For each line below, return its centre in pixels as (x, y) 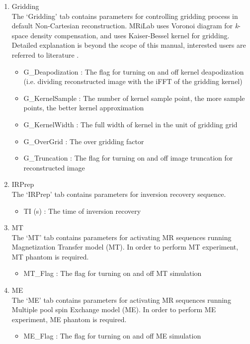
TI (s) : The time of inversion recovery (82, 211)
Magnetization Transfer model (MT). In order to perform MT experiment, (125, 247)
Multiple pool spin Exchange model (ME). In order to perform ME (114, 309)
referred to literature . (45, 54)
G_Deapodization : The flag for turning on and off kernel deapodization (134, 71)
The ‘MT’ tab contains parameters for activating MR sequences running (122, 237)
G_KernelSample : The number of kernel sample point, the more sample (134, 98)
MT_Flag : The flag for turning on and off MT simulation (113, 273)
